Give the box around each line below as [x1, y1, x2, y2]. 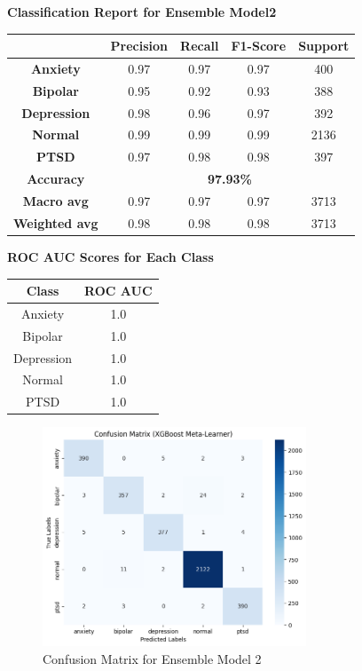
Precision [110, 36, 169, 55]
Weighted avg [13, 213, 98, 232]
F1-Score [231, 36, 287, 55]
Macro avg [22, 192, 89, 209]
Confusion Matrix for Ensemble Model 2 [43, 649, 262, 667]
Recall [180, 36, 219, 55]
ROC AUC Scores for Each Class [7, 247, 214, 265]
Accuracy [27, 170, 85, 188]
